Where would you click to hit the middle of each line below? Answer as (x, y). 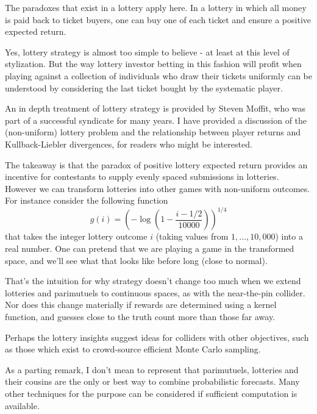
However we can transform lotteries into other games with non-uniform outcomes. (158, 188)
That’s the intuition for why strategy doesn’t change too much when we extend (153, 281)
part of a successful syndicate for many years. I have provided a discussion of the (156, 120)
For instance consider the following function (87, 200)
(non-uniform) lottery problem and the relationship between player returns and (153, 132)
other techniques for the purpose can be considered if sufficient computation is (151, 393)
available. (22, 405)
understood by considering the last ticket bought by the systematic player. (144, 87)
